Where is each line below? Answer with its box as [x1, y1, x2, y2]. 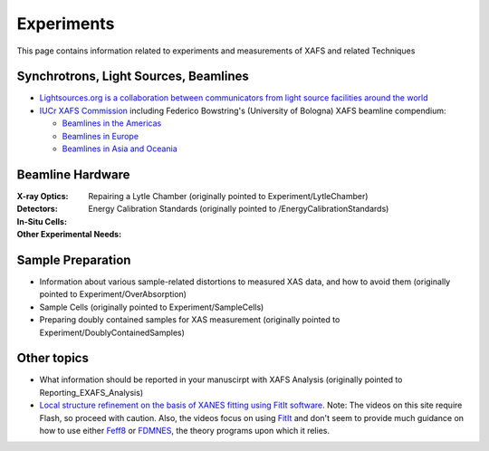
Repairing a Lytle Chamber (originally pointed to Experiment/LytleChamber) [88, 190, 369, 201]
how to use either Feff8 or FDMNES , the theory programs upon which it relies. [39, 426, 331, 437]
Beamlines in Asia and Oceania [62, 143, 177, 154]
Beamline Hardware [16, 167, 130, 182]
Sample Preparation [16, 252, 131, 267]
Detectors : [16, 204, 58, 215]
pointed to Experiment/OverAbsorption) [39, 289, 187, 300]
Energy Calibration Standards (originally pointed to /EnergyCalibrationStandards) [88, 204, 389, 215]
